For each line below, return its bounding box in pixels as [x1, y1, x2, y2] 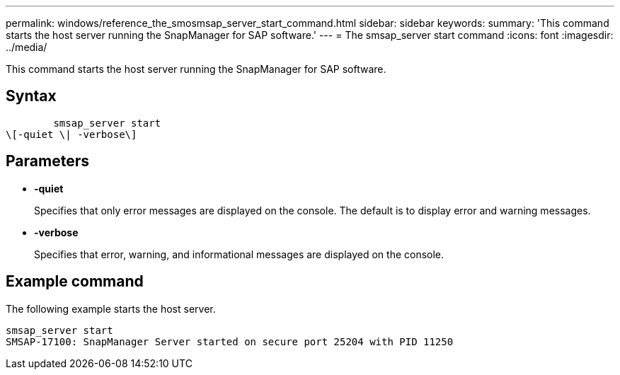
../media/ [6, 41, 47, 53]
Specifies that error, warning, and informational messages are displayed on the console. [34, 248, 444, 260]
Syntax [6, 87, 57, 105]
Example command [6, 272, 144, 291]
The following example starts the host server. [6, 302, 216, 315]
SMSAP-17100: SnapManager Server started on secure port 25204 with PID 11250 [6, 335, 454, 347]
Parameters [6, 152, 89, 171]
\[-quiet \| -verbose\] [6, 128, 137, 140]
